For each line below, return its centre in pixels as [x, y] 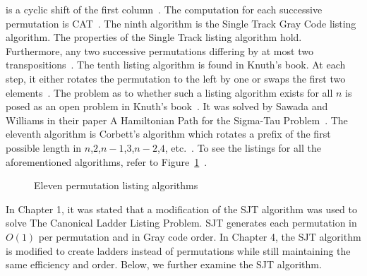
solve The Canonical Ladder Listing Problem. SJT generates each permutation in [181, 223]
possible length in [44, 147]
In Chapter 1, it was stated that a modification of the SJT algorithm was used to [181, 209]
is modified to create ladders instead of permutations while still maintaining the [178, 250]
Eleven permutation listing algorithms [116, 185]
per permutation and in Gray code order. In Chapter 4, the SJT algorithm [200, 236]
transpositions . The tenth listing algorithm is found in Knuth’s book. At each [176, 65]
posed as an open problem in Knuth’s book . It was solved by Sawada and [167, 106]
